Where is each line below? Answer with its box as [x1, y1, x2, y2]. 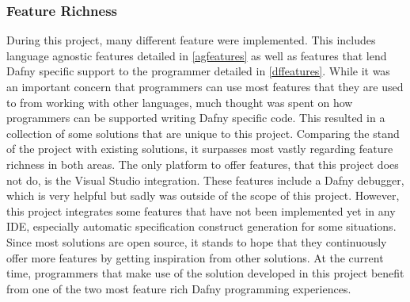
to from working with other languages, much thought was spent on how [6, 94, 353, 110]
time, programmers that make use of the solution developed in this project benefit [6, 265, 404, 281]
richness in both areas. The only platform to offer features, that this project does [6, 155, 399, 172]
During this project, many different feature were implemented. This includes [6, 32, 376, 48]
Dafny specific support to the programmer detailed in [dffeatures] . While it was [6, 63, 390, 79]
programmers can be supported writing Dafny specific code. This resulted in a [6, 109, 385, 126]
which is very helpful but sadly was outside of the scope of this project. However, [6, 187, 400, 204]
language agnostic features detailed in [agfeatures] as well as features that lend [6, 47, 387, 63]
